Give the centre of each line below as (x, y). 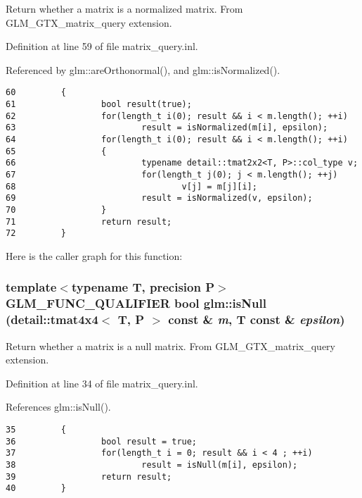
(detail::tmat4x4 (52, 319)
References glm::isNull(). (58, 407)
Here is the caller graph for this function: (94, 255)
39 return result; (89, 477)
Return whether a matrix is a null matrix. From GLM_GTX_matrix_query (170, 346)
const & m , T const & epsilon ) (257, 319)
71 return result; (89, 222)
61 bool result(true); (99, 105)
